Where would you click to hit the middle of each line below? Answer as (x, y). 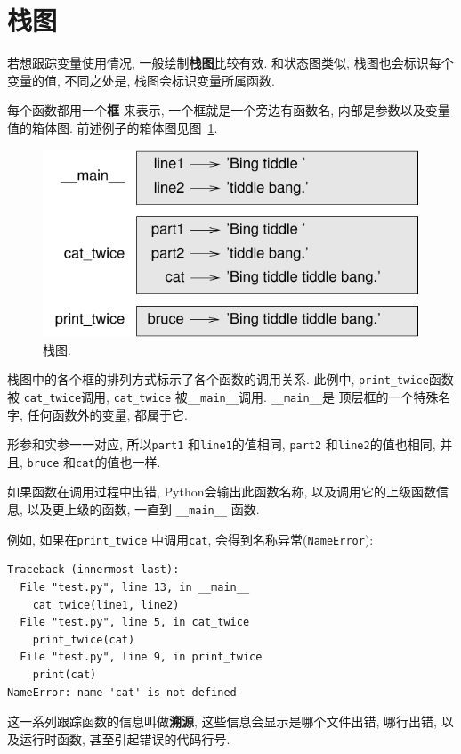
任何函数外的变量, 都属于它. (107, 414)
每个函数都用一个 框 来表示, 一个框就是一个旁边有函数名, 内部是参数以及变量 (229, 110)
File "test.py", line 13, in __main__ (135, 587)
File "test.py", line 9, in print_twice (141, 657)
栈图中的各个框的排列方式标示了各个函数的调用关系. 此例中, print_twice (218, 379)
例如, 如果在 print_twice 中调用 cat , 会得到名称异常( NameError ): (190, 539)
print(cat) (65, 674)
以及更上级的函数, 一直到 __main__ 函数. (143, 509)
